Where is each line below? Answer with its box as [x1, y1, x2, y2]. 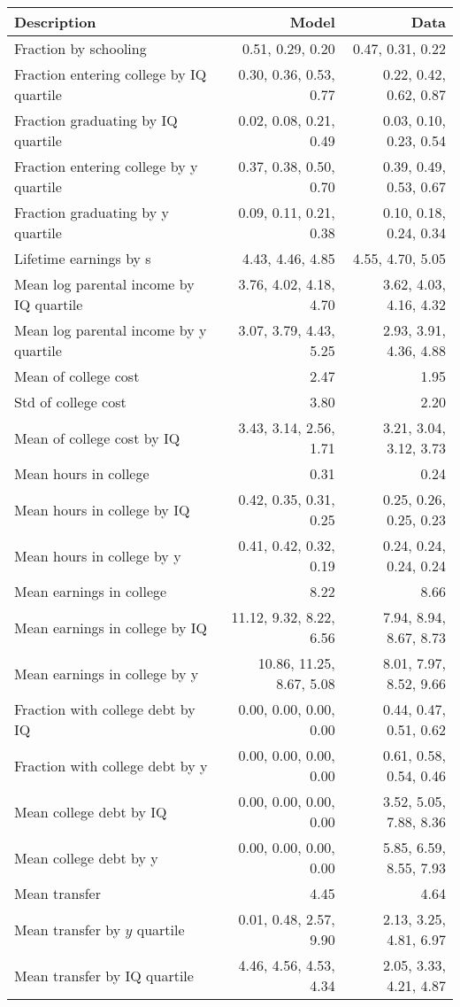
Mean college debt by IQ [14, 801, 167, 822]
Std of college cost [14, 391, 126, 412]
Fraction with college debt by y [14, 755, 208, 776]
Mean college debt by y [14, 847, 158, 868]
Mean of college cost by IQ [14, 427, 180, 448]
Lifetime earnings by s [14, 248, 151, 268]
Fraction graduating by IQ [14, 110, 178, 130]
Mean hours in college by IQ [14, 499, 190, 520]
